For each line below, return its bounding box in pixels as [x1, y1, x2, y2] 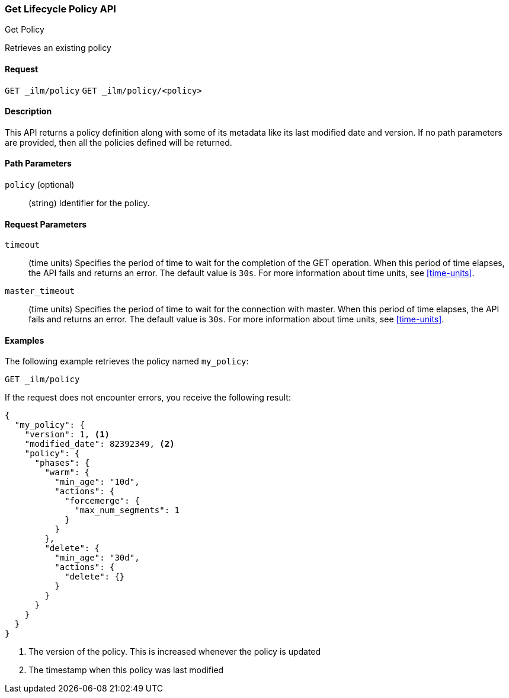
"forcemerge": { [65, 496, 140, 506]
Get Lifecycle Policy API [5, 3, 116, 15]
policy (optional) [5, 180, 75, 190]
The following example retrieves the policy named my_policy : [5, 356, 249, 367]
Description [5, 106, 52, 117]
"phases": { [34, 458, 90, 468]
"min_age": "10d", [55, 477, 140, 487]
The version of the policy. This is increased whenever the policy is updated [28, 646, 321, 657]
